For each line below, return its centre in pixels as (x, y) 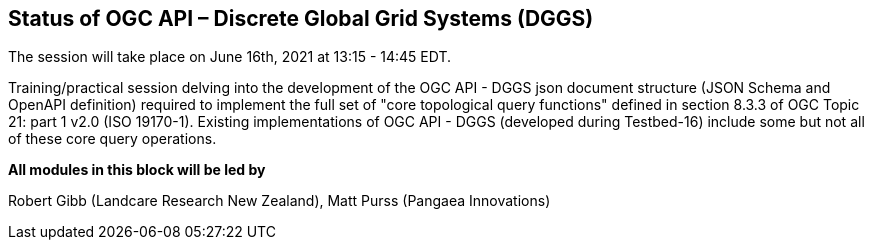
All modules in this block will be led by (137, 170)
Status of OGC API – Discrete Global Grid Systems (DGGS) (301, 18)
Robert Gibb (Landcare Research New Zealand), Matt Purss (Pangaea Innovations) (279, 201)
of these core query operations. (112, 139)
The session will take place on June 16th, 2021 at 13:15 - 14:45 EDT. (230, 57)
